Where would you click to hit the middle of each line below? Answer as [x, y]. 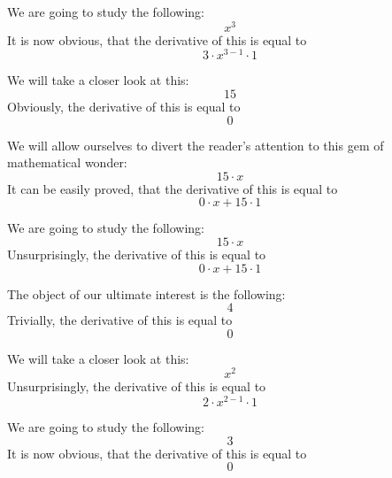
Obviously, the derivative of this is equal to [124, 106]
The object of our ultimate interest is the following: [146, 293]
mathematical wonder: [67, 162]
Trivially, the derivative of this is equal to [120, 320]
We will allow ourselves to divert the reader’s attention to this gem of [196, 145]
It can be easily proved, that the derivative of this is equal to [173, 188]
